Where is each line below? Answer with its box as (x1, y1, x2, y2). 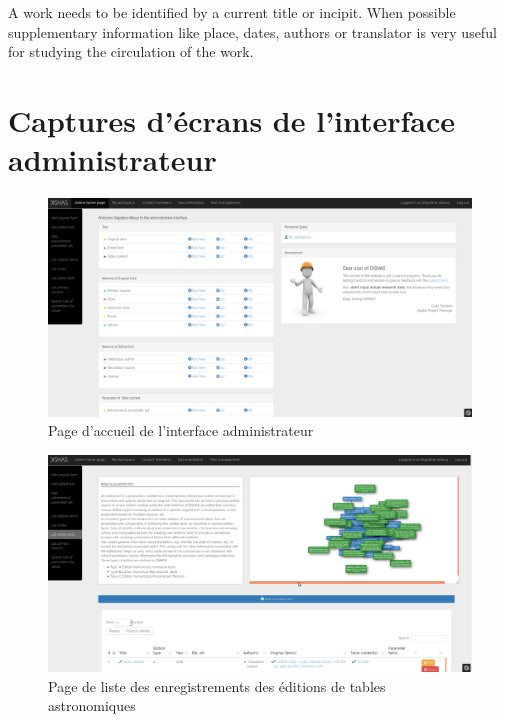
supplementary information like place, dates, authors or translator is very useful (8, 21, 497, 42)
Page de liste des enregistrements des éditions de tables (48, 675, 386, 696)
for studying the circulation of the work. (8, 41, 254, 62)
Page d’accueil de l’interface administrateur (48, 420, 314, 441)
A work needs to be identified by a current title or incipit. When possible (8, 2, 456, 22)
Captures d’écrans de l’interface (8, 99, 456, 140)
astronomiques (48, 695, 136, 716)
